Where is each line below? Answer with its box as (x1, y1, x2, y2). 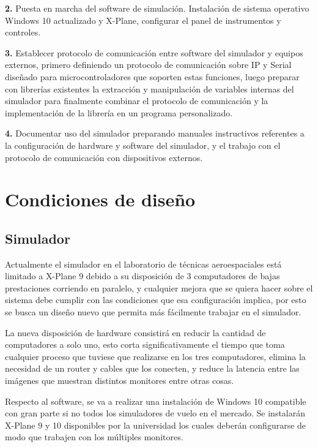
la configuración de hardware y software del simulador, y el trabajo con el (5, 138, 281, 151)
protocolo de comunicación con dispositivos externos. (5, 151, 203, 163)
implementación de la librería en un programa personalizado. (5, 106, 233, 119)
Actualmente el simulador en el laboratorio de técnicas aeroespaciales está (5, 257, 282, 270)
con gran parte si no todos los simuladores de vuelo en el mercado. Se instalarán (5, 407, 306, 419)
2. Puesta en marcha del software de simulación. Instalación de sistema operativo (5, 2, 309, 14)
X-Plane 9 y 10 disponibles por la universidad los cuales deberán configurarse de (5, 418, 306, 431)
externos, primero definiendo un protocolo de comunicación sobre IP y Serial (5, 58, 292, 71)
